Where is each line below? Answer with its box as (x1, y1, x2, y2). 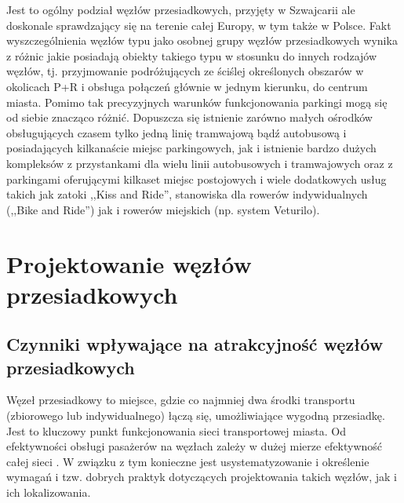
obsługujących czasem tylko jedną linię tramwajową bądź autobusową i (6, 124, 347, 140)
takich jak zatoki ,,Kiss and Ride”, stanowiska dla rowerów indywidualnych (6, 186, 368, 202)
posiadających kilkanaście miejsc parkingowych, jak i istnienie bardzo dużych (6, 140, 377, 156)
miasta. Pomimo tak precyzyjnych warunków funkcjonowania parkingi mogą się (6, 93, 388, 110)
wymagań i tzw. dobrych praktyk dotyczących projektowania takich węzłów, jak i (6, 468, 397, 485)
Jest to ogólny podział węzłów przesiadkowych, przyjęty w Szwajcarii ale (6, 2, 355, 17)
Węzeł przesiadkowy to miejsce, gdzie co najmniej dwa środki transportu (6, 392, 355, 408)
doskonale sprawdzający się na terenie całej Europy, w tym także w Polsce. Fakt (6, 16, 391, 33)
